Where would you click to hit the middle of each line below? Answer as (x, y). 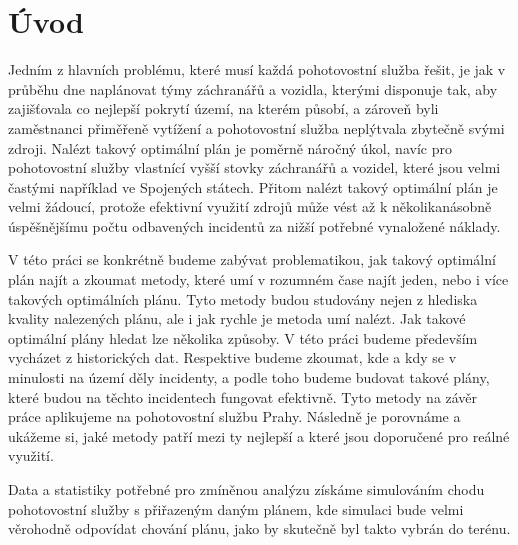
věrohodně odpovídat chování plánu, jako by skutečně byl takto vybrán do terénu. (259, 528)
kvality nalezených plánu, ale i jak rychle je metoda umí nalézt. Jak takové (237, 318)
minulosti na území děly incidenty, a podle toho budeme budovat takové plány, (249, 377)
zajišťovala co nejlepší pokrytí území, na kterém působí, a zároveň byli (223, 108)
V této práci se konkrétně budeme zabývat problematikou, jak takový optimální (252, 259)
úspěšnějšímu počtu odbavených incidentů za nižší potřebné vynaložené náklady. (254, 225)
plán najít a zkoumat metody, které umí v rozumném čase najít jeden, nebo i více (258, 279)
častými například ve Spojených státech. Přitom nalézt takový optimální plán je (253, 186)
